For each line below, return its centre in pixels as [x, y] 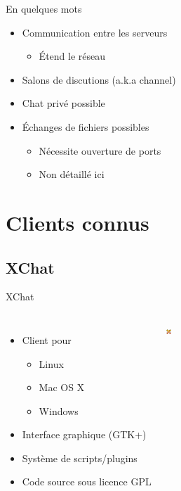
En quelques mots [44, 8]
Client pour [47, 339]
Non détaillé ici [72, 174]
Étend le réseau [72, 56]
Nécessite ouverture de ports [100, 150]
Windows [59, 410]
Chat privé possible [63, 103]
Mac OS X [62, 387]
